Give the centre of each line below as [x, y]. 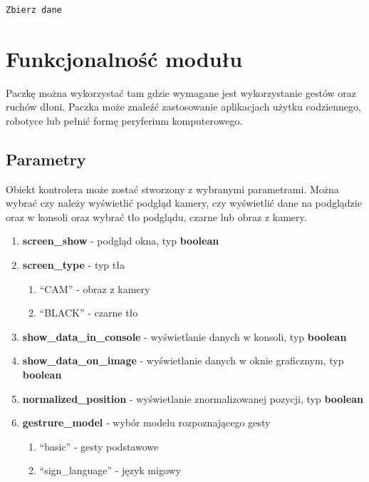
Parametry [46, 159]
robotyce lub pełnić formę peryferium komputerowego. [124, 120]
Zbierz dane [34, 10]
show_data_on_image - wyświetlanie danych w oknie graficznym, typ [183, 360]
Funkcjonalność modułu [124, 58]
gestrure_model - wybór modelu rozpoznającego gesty [146, 422]
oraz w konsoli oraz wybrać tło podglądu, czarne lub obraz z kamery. [156, 216]
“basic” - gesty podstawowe [99, 446]
